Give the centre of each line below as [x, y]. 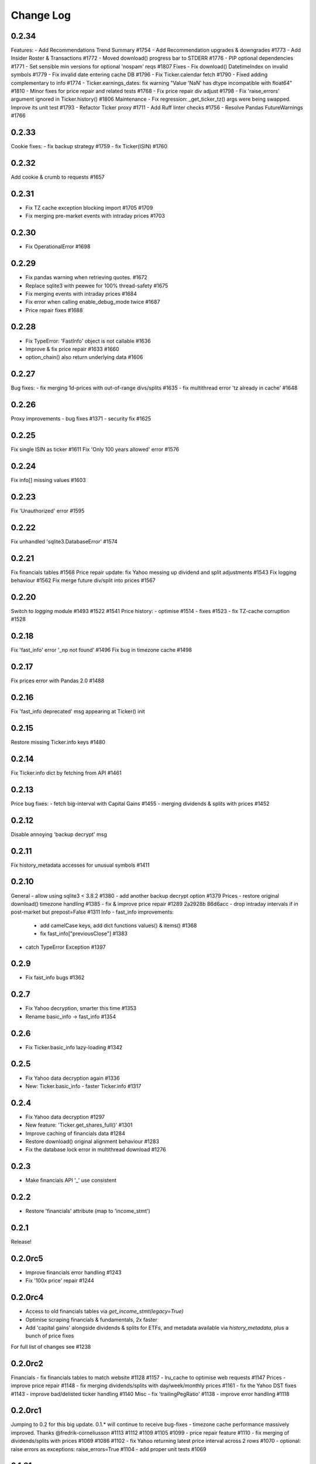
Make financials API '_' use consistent [71, 1181]
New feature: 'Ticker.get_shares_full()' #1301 [79, 1125]
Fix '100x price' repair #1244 [60, 1281]
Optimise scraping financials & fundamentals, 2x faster [91, 1319]
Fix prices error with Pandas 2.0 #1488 [58, 681]
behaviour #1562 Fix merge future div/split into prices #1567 [83, 580]
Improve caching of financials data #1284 [75, 1133]
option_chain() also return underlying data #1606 [84, 357]
